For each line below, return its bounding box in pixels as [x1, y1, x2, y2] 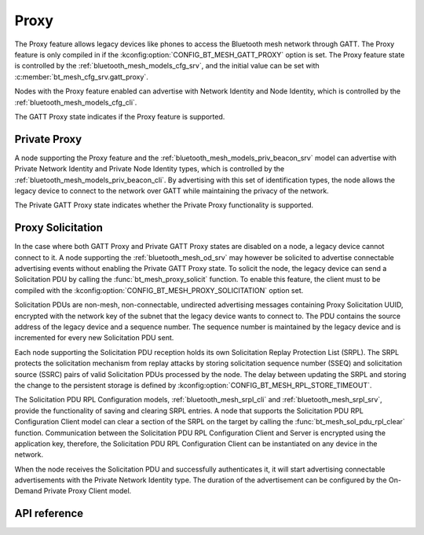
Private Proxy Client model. [43, 486, 132, 496]
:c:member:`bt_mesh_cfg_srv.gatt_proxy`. [14, 71, 148, 82]
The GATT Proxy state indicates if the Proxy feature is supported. [14, 112, 225, 121]
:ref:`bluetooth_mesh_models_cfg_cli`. [14, 97, 137, 107]
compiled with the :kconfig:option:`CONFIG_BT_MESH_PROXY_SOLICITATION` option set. [14, 285, 304, 295]
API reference [14, 507, 84, 520]
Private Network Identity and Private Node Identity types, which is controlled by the [14, 164, 285, 174]
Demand [14, 486, 42, 496]
